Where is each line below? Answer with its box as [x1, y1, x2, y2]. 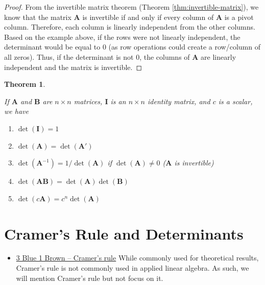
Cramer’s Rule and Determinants [4, 223, 244, 244]
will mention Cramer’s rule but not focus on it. [16, 272, 163, 283]
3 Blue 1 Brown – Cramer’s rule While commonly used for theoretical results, [16, 252, 259, 263]
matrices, [74, 96, 103, 106]
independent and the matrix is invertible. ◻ [4, 61, 142, 72]
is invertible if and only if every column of [82, 11, 214, 22]
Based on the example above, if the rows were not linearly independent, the [4, 31, 240, 42]
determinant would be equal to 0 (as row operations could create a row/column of [4, 41, 260, 52]
